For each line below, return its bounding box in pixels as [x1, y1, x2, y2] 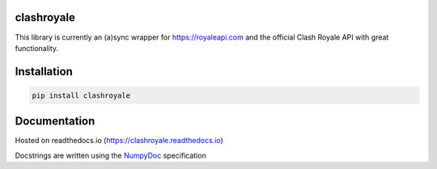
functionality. [15, 43, 59, 53]
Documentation [15, 114, 95, 129]
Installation [15, 65, 73, 78]
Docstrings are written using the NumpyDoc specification [15, 150, 206, 160]
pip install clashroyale [32, 91, 131, 100]
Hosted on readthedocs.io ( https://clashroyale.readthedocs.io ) [15, 136, 224, 146]
